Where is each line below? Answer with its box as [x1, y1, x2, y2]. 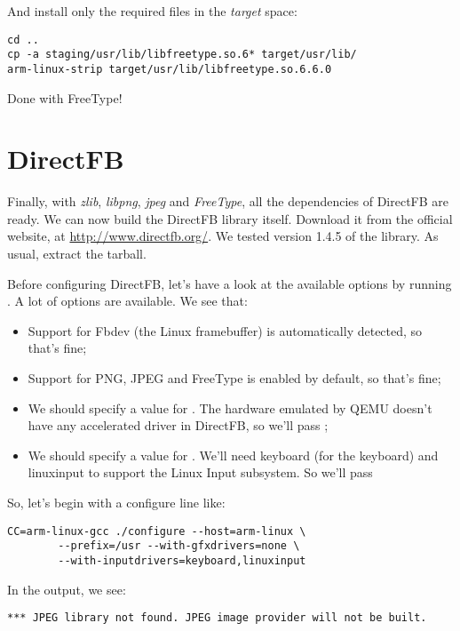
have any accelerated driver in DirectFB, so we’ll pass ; [28, 416, 329, 435]
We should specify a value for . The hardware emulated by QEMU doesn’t [28, 398, 432, 417]
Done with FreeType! [7, 88, 123, 107]
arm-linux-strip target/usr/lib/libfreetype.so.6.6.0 [7, 62, 332, 76]
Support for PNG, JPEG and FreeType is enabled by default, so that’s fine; [28, 369, 441, 387]
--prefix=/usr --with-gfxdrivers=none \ [58, 539, 300, 553]
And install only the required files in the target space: [7, 2, 297, 20]
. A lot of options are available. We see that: [7, 292, 248, 310]
